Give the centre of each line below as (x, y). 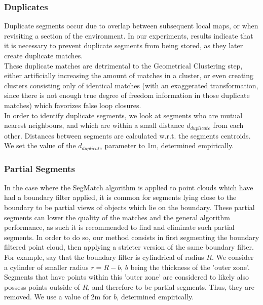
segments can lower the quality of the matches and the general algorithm (117, 217)
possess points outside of (42, 286)
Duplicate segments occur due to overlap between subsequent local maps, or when (131, 26)
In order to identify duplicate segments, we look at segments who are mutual (123, 115)
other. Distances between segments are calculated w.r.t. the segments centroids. (127, 135)
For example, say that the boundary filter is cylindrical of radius (104, 257)
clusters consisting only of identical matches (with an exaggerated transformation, (131, 85)
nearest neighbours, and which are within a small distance (94, 125)
